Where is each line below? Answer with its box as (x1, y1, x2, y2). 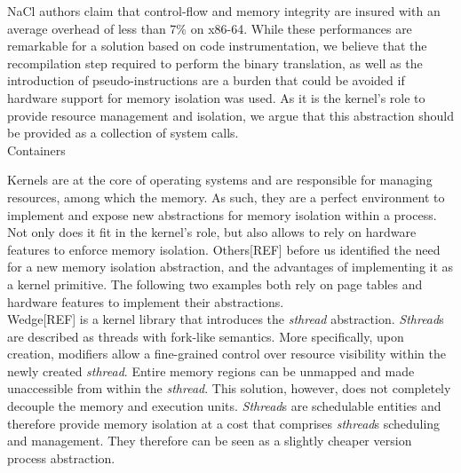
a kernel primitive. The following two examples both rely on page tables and (7, 274, 423, 293)
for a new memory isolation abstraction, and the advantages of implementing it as (7, 257, 454, 276)
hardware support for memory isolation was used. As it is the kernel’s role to (7, 88, 425, 106)
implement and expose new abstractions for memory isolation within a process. (7, 205, 437, 224)
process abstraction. (7, 448, 115, 467)
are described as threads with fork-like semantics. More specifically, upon (7, 327, 404, 345)
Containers (7, 140, 66, 159)
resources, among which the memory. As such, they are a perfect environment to (7, 187, 445, 206)
